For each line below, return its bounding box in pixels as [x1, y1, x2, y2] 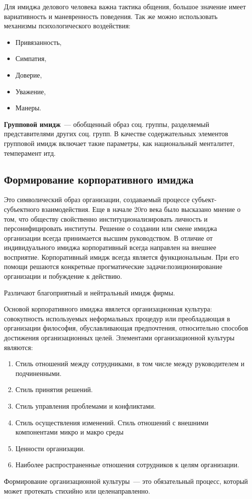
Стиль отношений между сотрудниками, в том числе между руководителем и [15, 358, 245, 369]
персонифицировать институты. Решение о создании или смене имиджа [4, 223, 217, 233]
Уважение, [15, 86, 46, 96]
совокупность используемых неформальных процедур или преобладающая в [4, 313, 231, 323]
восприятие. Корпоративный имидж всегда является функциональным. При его [4, 251, 239, 262]
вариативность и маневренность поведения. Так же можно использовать [4, 11, 218, 21]
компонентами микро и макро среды [15, 427, 124, 437]
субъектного [4, 204, 40, 214]
